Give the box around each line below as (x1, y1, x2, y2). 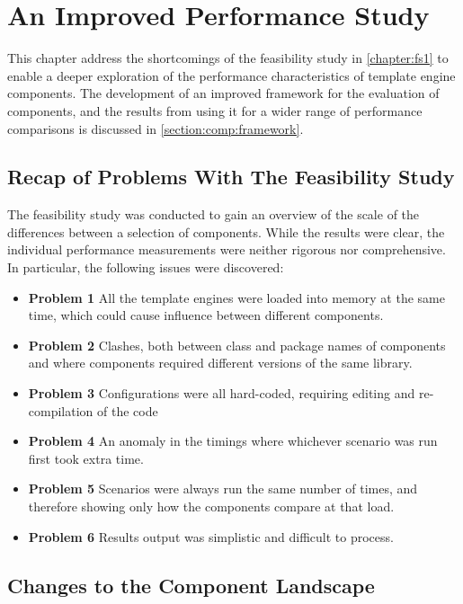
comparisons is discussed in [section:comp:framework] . (7, 119, 304, 138)
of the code (97, 401, 158, 420)
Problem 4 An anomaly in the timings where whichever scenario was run (28, 431, 438, 450)
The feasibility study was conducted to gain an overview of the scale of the (7, 205, 420, 224)
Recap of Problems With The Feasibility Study (7, 163, 455, 191)
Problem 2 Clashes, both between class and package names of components (28, 335, 446, 354)
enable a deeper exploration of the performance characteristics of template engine (7, 66, 456, 84)
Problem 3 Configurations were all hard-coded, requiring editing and (28, 384, 415, 403)
